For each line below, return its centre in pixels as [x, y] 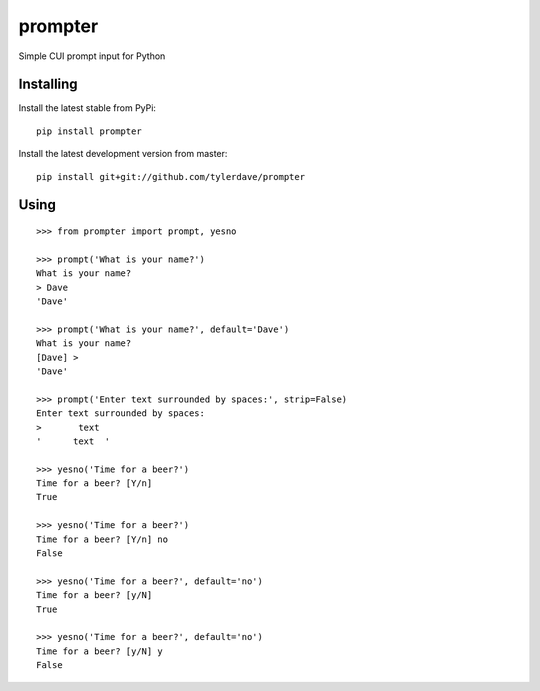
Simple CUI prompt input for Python [92, 56]
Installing [48, 84]
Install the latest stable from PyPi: [87, 108]
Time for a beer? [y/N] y [100, 651]
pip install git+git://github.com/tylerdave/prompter [170, 176]
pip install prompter [89, 131]
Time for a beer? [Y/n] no [102, 539]
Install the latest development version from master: [123, 154]
